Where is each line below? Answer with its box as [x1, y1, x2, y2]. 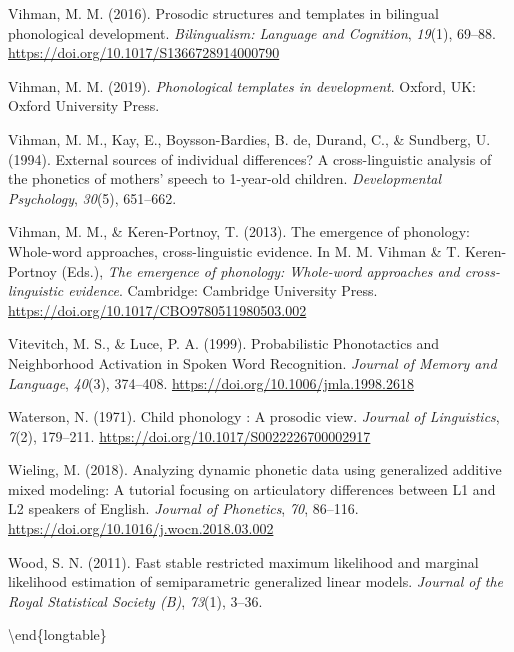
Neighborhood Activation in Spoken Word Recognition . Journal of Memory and [8, 352, 497, 373]
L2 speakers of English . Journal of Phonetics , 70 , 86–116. [8, 498, 359, 519]
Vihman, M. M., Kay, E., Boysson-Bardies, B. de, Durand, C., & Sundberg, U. [8, 128, 491, 149]
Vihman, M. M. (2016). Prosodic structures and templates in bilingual [8, 3, 439, 23]
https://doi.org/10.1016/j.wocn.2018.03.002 [8, 518, 274, 539]
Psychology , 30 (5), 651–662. [8, 187, 177, 208]
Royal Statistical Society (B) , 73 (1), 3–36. [8, 590, 263, 611]
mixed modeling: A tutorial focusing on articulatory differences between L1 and [8, 478, 496, 499]
